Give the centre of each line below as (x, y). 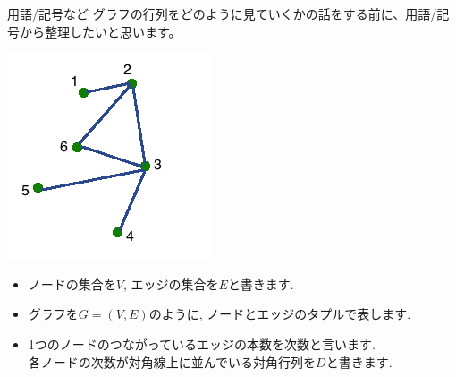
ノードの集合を (72, 283)
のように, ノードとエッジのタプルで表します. (280, 314)
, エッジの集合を (171, 283)
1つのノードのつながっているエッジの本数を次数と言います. (202, 343)
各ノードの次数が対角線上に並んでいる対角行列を (172, 361)
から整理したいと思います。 (100, 31)
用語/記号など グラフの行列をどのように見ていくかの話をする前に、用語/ (222, 13)
